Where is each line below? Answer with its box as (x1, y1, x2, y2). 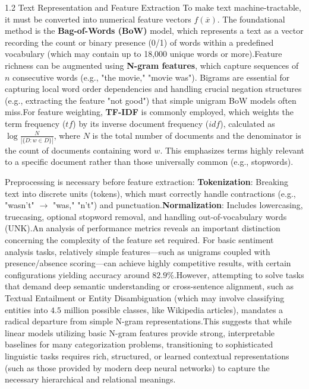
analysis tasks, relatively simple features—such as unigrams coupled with (5, 245, 270, 257)
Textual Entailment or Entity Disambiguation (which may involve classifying (5, 291, 285, 304)
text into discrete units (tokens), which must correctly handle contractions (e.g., (5, 187, 296, 199)
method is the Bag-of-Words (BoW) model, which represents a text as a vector (5, 24, 304, 37)
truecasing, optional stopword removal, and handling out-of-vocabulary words (5, 210, 287, 222)
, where (53, 129, 81, 141)
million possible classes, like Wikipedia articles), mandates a (64, 303, 283, 315)
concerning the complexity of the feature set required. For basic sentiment (5, 234, 274, 245)
